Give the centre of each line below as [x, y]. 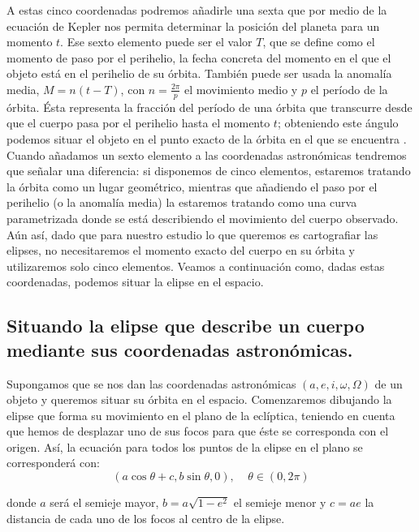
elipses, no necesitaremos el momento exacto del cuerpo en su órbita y [181, 250]
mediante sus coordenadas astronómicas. [180, 349]
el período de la [349, 89]
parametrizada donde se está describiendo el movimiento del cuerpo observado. [203, 218]
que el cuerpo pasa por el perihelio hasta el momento [138, 123]
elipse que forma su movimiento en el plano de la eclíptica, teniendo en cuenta [201, 415]
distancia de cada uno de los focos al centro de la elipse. [146, 518]
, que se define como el [319, 42]
